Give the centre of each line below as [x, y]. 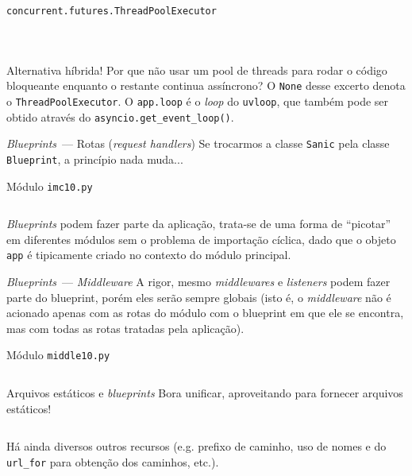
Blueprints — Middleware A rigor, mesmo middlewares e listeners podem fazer [198, 282]
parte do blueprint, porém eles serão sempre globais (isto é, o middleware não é [199, 297]
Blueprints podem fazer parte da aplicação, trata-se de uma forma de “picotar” [199, 224]
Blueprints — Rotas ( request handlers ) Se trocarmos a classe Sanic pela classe [198, 143]
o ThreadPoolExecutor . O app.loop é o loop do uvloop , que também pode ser [198, 101]
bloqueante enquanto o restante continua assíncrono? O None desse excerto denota [206, 85]
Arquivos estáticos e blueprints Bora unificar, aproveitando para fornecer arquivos [205, 393]
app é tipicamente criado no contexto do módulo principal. [149, 255]
